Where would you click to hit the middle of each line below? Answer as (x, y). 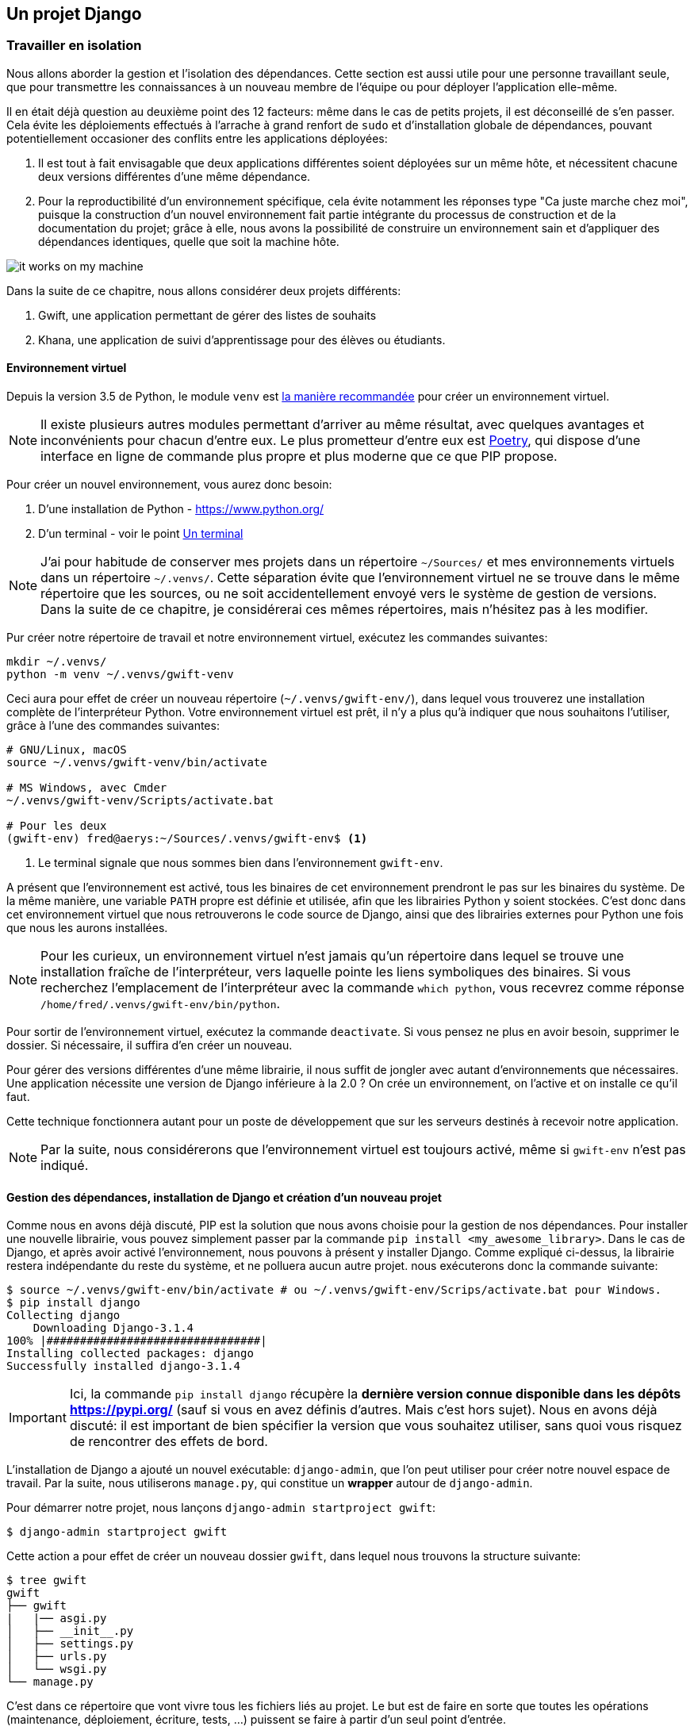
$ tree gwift (47, 1580)
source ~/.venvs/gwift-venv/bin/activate (137, 763)
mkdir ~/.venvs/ (57, 662)
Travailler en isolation (74, 46)
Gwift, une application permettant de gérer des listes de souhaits (207, 315)
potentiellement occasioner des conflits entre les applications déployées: (197, 138)
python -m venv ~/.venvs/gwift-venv (120, 675)
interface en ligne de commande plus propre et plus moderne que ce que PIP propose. (299, 456)
